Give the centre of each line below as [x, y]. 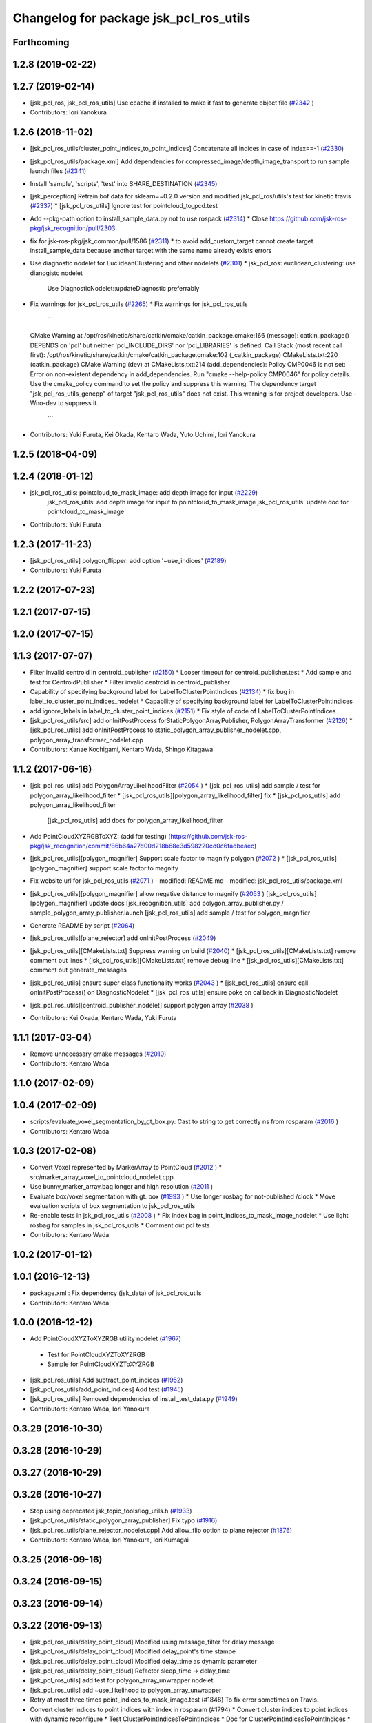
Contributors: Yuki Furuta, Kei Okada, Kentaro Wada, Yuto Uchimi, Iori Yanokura [143, 434]
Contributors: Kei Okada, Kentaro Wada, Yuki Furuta [103, 1017]
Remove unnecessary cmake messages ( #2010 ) [98, 1054]
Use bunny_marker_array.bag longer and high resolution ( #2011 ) [122, 1187]
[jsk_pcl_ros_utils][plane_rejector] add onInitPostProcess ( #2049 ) [123, 938]
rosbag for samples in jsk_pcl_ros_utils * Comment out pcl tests [120, 1225]
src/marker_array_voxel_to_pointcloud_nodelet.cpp [102, 1177]
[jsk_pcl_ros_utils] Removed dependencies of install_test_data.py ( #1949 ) [134, 1399]
